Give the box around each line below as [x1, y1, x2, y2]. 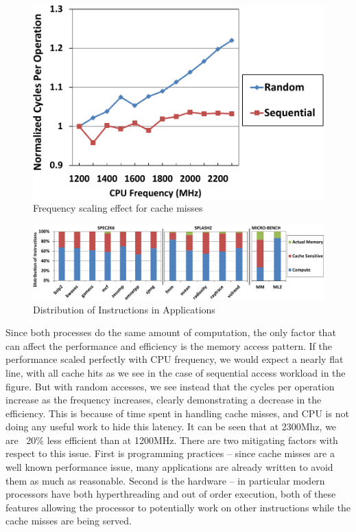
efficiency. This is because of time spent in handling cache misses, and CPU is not [5, 406, 349, 420]
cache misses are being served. [5, 513, 132, 528]
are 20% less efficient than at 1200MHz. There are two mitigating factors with [5, 432, 338, 447]
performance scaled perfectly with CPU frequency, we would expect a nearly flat [5, 352, 344, 366]
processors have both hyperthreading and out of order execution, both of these [5, 487, 336, 501]
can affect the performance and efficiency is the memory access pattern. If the [5, 338, 332, 353]
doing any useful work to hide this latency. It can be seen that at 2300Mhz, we [5, 419, 337, 434]
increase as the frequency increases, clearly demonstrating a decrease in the [5, 392, 322, 407]
